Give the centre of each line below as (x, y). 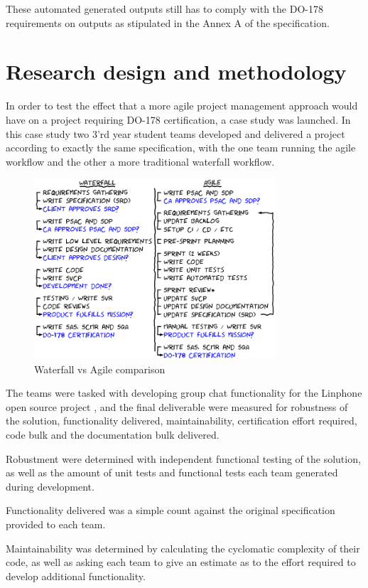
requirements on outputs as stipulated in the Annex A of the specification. (168, 22)
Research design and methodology (176, 71)
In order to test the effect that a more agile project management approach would (182, 106)
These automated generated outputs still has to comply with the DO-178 (164, 9)
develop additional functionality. (76, 576)
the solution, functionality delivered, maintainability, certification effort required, (182, 421)
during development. (50, 486)
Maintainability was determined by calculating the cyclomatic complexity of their (183, 548)
